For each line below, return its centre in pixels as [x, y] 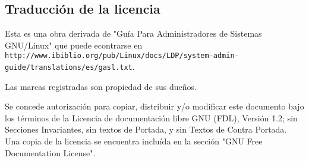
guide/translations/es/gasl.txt [69, 68]
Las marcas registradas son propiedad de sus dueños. [101, 86]
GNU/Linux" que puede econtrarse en [74, 45]
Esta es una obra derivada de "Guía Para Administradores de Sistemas [133, 33]
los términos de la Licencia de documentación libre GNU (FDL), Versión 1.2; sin [151, 117]
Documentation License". [50, 152]
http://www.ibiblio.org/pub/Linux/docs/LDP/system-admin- [122, 56]
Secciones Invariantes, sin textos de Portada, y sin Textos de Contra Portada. [146, 129]
